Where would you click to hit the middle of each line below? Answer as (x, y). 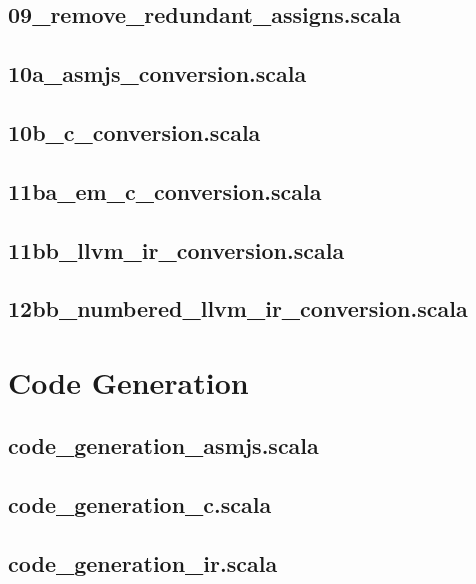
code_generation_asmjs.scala (163, 445)
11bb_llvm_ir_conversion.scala (176, 249)
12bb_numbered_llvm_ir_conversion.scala (238, 308)
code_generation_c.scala (140, 504)
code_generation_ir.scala (143, 563)
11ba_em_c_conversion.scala (165, 190)
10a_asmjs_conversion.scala (157, 73)
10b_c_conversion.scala (134, 131)
